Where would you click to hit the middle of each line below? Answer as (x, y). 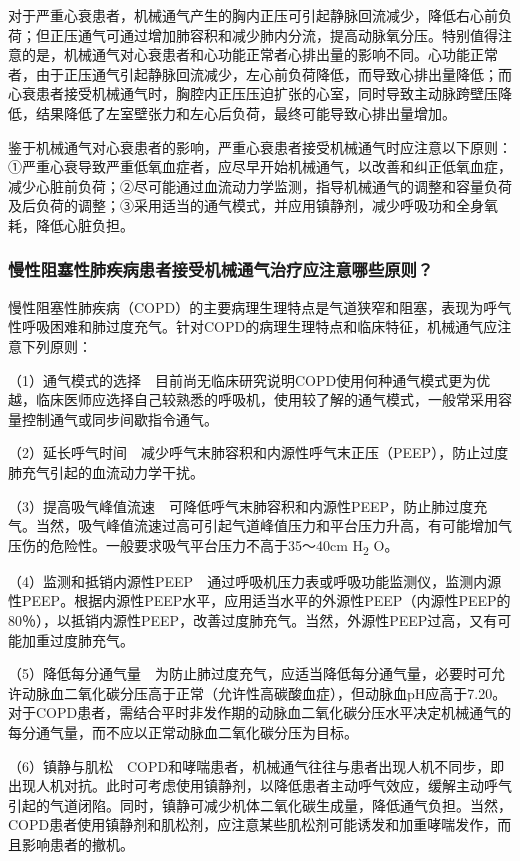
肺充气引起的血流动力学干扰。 (106, 471)
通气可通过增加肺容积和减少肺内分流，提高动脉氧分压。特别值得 (287, 34)
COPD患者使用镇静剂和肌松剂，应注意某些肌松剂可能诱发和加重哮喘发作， (253, 824)
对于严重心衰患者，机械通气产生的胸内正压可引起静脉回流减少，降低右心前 (253, 15)
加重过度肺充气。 (77, 639)
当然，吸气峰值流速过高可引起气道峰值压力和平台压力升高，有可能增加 (266, 525)
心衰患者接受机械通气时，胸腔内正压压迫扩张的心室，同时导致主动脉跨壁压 (253, 93)
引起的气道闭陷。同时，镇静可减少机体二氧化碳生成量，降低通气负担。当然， (260, 804)
